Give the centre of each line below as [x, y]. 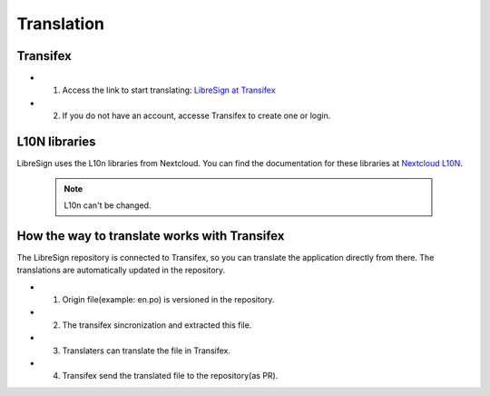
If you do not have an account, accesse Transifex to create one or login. [196, 116]
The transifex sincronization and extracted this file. [157, 325]
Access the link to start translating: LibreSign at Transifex [169, 90]
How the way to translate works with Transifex [151, 236]
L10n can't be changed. [108, 205]
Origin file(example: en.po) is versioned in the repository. [168, 299]
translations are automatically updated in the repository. [121, 270]
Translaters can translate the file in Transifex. [147, 351]
